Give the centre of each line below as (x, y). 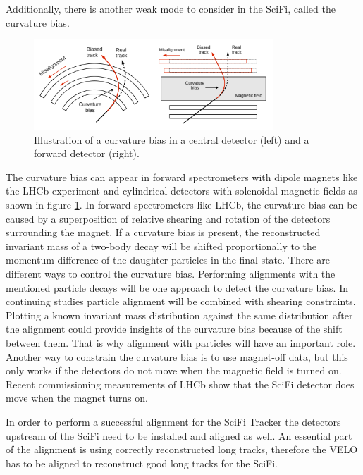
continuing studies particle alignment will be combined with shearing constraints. (181, 301)
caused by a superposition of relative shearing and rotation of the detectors (168, 218)
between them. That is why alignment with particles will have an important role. (181, 343)
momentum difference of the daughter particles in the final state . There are (168, 260)
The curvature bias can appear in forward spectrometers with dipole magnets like (182, 177)
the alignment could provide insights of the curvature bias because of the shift (174, 329)
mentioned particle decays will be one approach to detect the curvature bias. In (177, 287)
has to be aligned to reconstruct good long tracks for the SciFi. (142, 463)
